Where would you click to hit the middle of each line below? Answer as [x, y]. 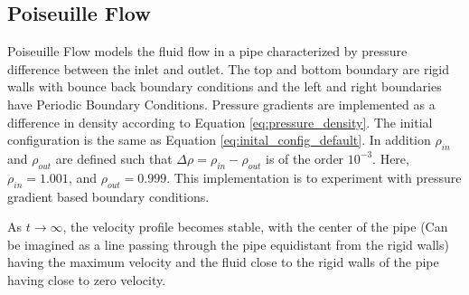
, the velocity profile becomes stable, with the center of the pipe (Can [255, 227]
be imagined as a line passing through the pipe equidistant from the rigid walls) [228, 244]
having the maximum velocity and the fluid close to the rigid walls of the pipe [223, 262]
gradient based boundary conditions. [108, 196]
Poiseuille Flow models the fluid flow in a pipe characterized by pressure [207, 51]
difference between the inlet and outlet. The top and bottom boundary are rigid [229, 68]
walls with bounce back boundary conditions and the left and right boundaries [225, 86]
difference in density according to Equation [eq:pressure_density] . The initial [220, 122]
